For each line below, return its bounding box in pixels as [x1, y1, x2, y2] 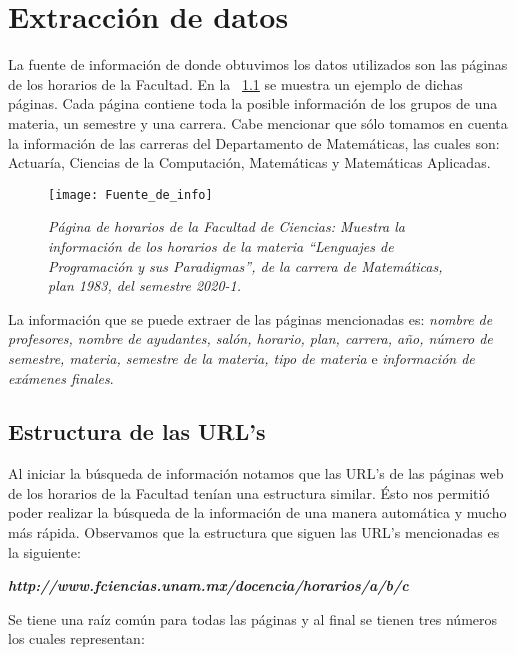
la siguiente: [8, 541, 81, 562]
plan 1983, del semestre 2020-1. [48, 275, 242, 296]
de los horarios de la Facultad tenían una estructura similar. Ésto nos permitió [8, 482, 490, 503]
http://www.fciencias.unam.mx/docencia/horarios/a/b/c [8, 575, 409, 596]
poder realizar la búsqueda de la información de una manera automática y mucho [8, 502, 507, 523]
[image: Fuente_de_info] [48, 187, 213, 202]
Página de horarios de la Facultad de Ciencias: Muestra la [48, 216, 406, 237]
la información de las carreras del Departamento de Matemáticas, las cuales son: [8, 132, 500, 153]
